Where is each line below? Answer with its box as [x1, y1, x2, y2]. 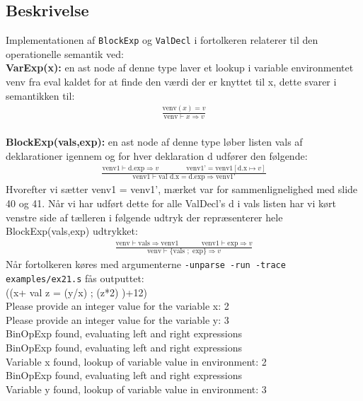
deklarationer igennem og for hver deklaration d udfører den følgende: [6, 148, 308, 163]
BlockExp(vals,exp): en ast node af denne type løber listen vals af [6, 134, 303, 149]
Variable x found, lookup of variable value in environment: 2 [6, 354, 267, 368]
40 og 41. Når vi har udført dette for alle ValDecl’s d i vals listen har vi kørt [6, 195, 336, 210]
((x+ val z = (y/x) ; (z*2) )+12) [6, 284, 147, 299]
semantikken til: [6, 88, 75, 103]
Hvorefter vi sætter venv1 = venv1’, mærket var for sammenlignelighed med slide [6, 182, 358, 197]
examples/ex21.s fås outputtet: [6, 271, 144, 286]
